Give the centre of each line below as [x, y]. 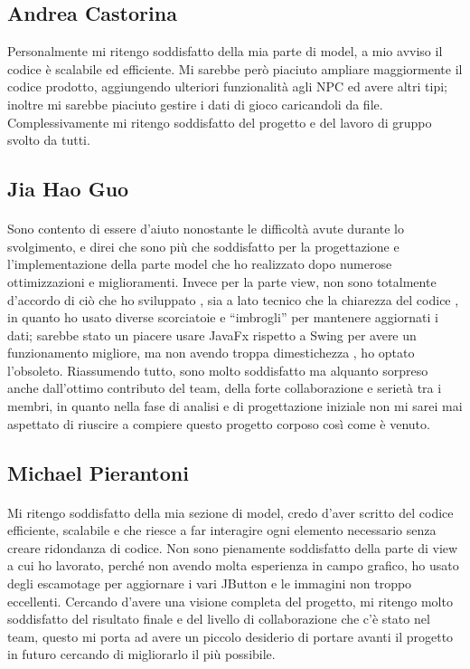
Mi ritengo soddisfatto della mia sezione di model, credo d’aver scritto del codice [230, 512]
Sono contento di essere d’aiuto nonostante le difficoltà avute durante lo [206, 229]
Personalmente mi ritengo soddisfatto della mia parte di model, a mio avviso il [225, 51]
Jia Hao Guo [68, 189]
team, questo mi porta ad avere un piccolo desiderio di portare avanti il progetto [230, 636]
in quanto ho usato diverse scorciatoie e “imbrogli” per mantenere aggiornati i [223, 317]
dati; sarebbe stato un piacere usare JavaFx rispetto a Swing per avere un [212, 334]
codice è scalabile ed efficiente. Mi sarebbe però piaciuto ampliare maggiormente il [235, 68]
